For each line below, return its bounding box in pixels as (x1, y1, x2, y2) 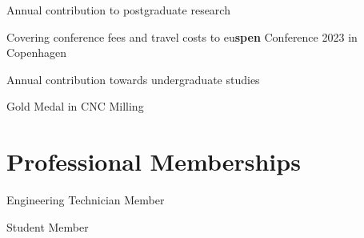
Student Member (6, 218, 89, 235)
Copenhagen (6, 44, 67, 61)
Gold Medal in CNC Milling (6, 98, 144, 115)
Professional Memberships (6, 145, 301, 178)
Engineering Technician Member (6, 192, 165, 208)
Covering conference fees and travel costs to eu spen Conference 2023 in (6, 28, 358, 45)
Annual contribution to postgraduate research (6, 2, 230, 18)
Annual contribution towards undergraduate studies (6, 71, 260, 87)
